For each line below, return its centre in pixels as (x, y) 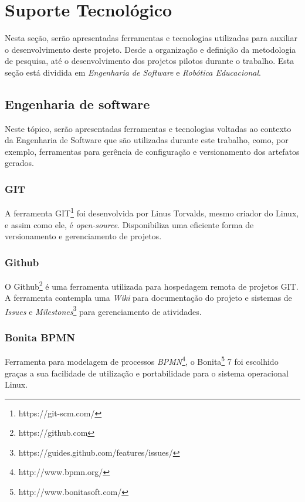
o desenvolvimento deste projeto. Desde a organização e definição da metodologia (150, 49)
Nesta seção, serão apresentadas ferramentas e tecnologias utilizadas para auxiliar (151, 38)
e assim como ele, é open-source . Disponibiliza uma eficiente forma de (129, 224)
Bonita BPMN (40, 337)
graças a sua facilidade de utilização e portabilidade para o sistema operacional (147, 373)
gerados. (19, 163)
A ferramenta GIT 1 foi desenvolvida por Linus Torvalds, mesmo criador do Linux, (152, 212)
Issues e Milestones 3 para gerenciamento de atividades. (103, 310)
